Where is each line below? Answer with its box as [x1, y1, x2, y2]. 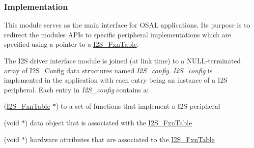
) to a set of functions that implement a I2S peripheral [56, 101, 220, 111]
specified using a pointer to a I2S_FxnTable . [4, 39, 139, 49]
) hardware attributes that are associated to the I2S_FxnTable [25, 134, 215, 144]
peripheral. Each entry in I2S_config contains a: [4, 84, 149, 94]
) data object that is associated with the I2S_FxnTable [25, 117, 192, 127]
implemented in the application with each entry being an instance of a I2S [4, 75, 227, 85]
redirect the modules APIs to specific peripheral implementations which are [4, 29, 231, 39]
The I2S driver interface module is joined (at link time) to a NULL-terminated [4, 56, 241, 65]
